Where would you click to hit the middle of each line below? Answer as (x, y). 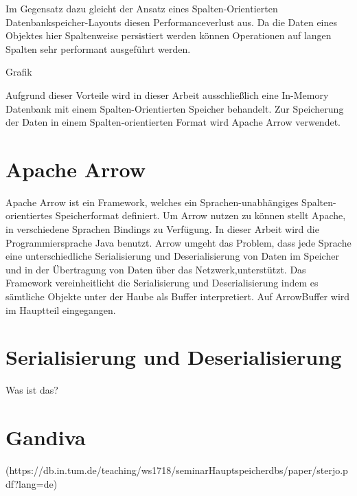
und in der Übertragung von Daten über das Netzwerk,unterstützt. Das (156, 269)
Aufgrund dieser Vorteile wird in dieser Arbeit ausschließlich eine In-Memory (167, 94)
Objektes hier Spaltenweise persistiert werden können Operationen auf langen (169, 35)
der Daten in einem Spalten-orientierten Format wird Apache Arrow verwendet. (173, 122)
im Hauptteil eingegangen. (61, 309)
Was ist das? (32, 390)
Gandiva (46, 437)
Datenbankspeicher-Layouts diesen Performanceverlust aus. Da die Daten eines (172, 22)
